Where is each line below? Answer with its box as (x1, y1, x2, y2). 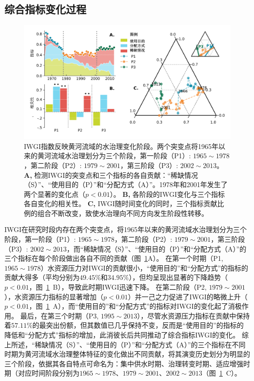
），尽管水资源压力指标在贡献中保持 (137, 310, 250, 320)
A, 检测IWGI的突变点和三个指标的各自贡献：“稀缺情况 (24, 169, 198, 180)
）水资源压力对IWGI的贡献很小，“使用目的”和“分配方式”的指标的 (40, 262, 249, 273)
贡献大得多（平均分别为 (4, 272, 79, 282)
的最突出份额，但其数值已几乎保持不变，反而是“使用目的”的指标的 (32, 320, 244, 330)
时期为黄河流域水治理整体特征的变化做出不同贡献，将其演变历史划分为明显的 (4, 349, 250, 359)
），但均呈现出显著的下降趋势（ (129, 272, 228, 282)
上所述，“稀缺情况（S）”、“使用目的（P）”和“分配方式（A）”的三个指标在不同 (4, 339, 246, 349)
